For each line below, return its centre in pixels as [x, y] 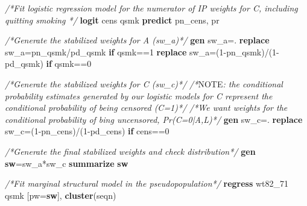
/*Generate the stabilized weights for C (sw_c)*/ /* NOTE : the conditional [144, 83]
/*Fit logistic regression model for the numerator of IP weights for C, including [151, 8]
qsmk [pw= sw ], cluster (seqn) [61, 195]
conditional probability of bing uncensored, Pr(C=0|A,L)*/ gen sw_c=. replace [154, 119]
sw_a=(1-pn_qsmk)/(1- [234, 51]
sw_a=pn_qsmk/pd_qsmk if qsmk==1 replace [96, 51]
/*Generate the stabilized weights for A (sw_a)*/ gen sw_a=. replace [137, 40]
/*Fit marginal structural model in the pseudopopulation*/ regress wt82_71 [147, 183]
